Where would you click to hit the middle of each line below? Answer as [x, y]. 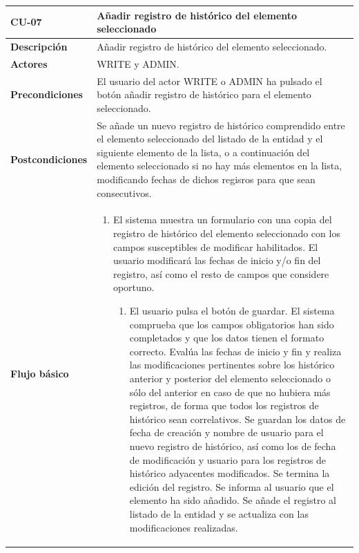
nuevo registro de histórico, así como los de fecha [233, 446]
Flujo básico [40, 373]
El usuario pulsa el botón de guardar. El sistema [232, 311]
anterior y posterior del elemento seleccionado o [230, 378]
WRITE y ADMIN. [138, 63]
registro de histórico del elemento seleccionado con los [226, 233]
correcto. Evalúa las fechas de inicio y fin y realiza [235, 351]
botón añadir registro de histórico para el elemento [204, 94]
